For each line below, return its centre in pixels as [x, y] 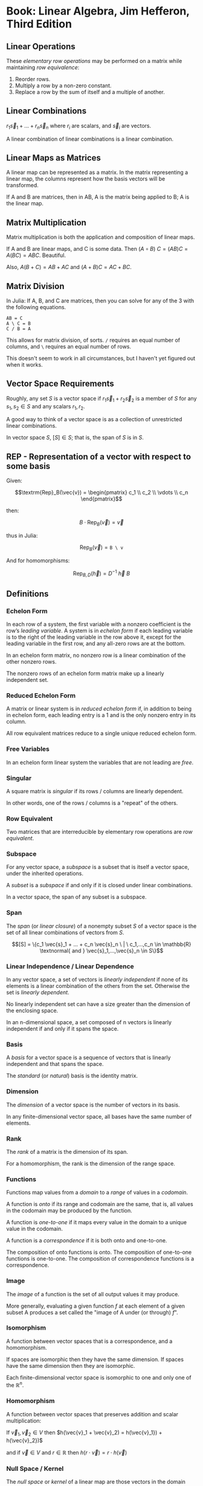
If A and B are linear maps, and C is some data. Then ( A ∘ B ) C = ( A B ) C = [97, 249]
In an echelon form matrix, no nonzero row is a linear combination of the [96, 655]
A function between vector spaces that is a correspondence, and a [89, 1341]
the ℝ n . [15, 1384]
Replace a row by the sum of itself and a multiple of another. [90, 92]
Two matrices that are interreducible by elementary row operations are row [99, 832]
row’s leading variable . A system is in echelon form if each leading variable [100, 631]
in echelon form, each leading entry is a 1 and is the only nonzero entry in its [101, 715]
